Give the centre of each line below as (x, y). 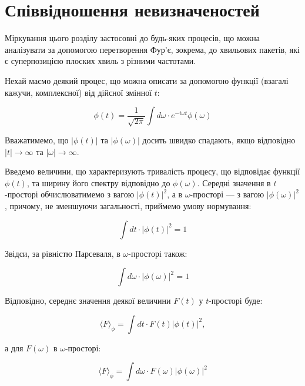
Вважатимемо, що (37, 140)
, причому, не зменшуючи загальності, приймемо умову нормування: (128, 206)
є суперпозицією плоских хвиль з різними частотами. (100, 61)
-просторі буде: (236, 301)
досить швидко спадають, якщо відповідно (219, 140)
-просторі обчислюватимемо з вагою (70, 194)
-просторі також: (158, 253)
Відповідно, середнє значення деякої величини (88, 301)
